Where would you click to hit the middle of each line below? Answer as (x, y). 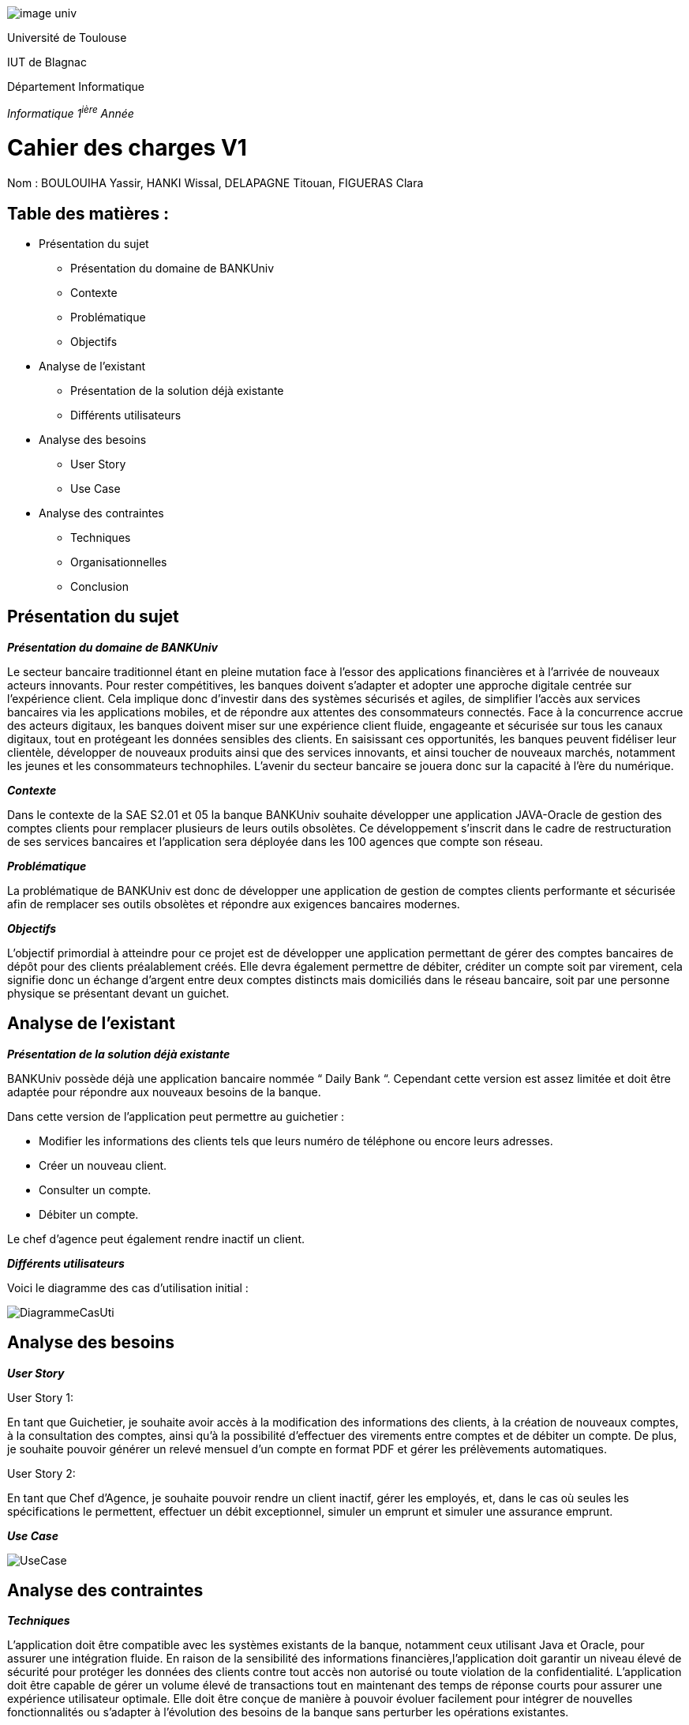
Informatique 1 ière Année (71, 112)
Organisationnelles (119, 562)
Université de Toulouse (67, 38)
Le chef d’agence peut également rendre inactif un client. (156, 1238)
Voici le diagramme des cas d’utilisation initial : (128, 1287)
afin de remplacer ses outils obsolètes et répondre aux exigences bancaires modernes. (234, 904)
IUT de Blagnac (47, 62)
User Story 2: (41, 1473)
